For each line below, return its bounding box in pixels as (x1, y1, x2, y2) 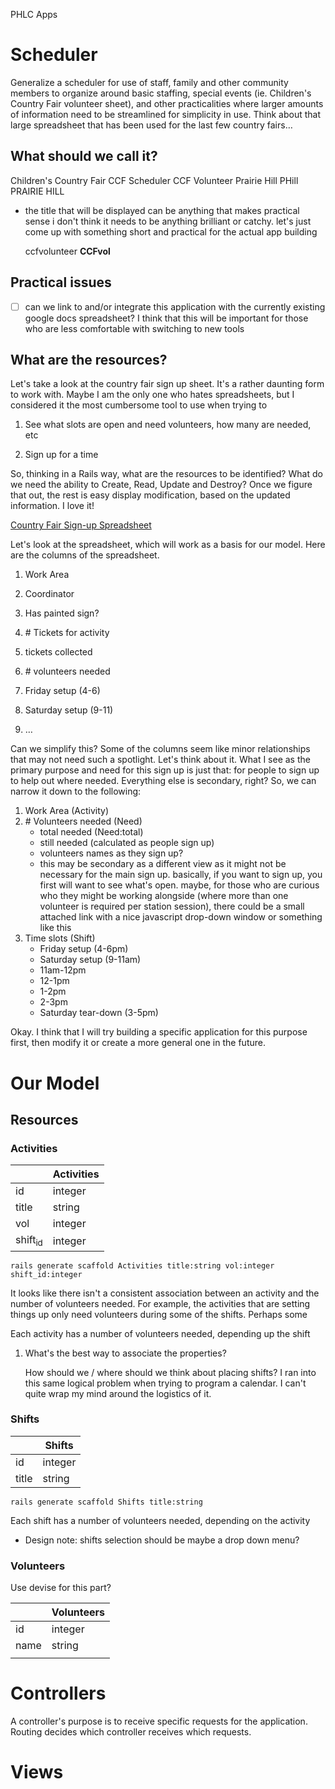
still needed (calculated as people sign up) (39, 837, 215, 849)
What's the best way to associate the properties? (24, 1347, 227, 1359)
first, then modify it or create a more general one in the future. (10, 1037, 266, 1049)
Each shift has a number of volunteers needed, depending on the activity (10, 1514, 311, 1526)
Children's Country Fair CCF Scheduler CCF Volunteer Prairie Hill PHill (10, 174, 299, 186)
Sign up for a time (24, 449, 99, 461)
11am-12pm (39, 964, 87, 976)
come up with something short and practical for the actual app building (24, 225, 318, 238)
